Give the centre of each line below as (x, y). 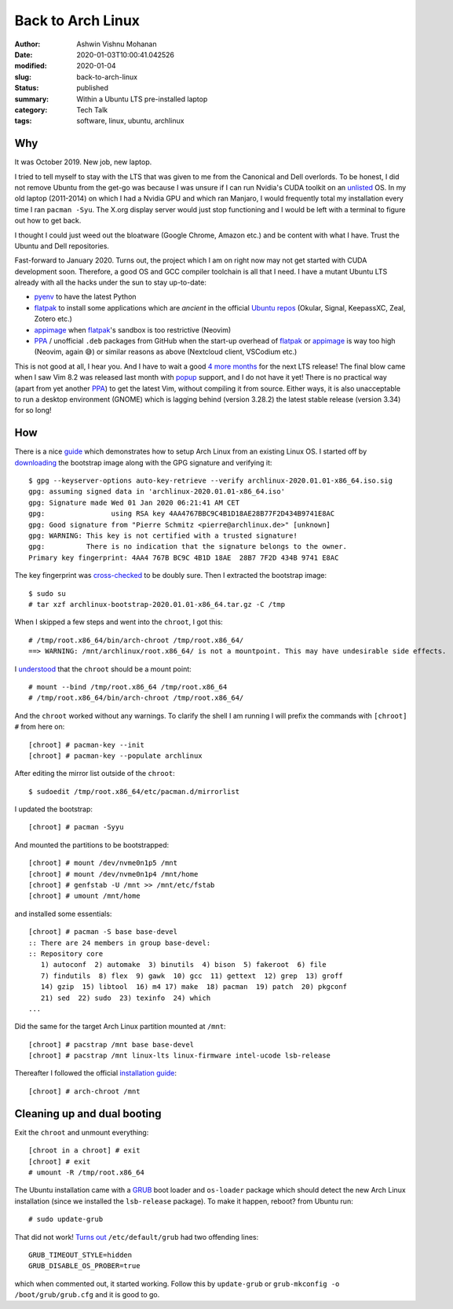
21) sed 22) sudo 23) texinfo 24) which (126, 998)
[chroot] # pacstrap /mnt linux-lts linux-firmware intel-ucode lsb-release (180, 1056)
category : (31, 109)
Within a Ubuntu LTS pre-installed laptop (142, 99)
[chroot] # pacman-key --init (87, 745)
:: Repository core (66, 954)
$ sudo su (47, 593)
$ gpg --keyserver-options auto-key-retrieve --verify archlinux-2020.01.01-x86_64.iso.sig (210, 481)
